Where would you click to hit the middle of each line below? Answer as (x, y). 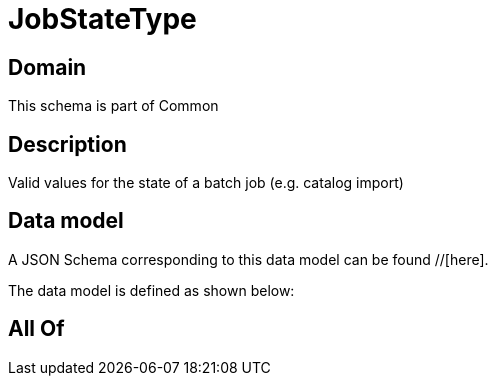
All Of (36, 329)
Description (67, 144)
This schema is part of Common (113, 106)
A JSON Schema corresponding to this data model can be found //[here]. (248, 259)
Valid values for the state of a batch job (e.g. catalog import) (206, 183)
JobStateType (102, 19)
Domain (47, 67)
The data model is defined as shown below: (151, 290)
